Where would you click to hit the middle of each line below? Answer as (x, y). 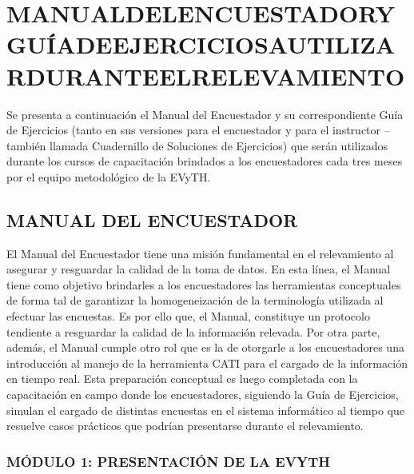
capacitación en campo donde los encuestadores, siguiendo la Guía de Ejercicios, (203, 394)
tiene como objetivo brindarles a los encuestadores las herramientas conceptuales (204, 284)
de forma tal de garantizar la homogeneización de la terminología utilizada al (195, 300)
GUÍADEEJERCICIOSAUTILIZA (201, 44)
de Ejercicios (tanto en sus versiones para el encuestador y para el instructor (194, 130)
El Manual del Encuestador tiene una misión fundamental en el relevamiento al (200, 253)
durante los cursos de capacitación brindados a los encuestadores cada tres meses (205, 161)
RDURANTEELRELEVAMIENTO (206, 76)
